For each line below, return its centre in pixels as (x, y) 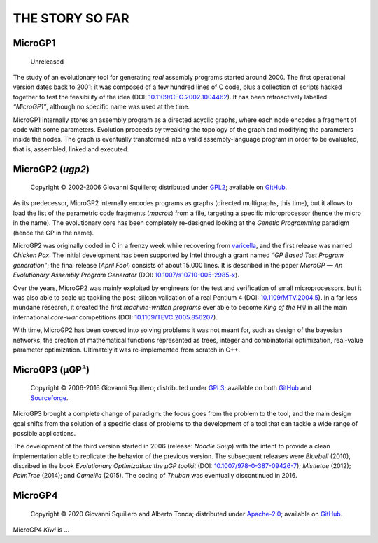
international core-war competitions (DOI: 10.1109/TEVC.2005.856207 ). (115, 317)
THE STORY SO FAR (71, 18)
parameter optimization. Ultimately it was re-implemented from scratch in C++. (127, 350)
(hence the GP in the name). (54, 233)
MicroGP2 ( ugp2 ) (51, 169)
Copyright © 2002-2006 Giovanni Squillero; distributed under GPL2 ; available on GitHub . (159, 187)
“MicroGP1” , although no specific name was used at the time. (101, 107)
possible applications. (44, 433)
